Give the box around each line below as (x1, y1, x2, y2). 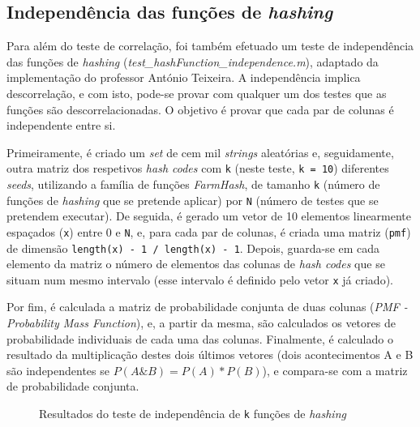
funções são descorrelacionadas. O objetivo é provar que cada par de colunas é (6, 100, 394, 117)
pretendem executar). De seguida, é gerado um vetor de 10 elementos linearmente (6, 207, 412, 224)
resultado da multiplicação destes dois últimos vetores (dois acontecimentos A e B (6, 346, 414, 363)
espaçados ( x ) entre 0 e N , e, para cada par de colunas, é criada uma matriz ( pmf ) (6, 223, 411, 240)
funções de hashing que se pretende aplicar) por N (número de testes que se (6, 191, 379, 208)
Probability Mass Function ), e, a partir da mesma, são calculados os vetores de (6, 314, 396, 331)
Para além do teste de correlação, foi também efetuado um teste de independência (6, 37, 414, 54)
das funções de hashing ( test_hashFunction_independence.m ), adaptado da (6, 53, 379, 70)
